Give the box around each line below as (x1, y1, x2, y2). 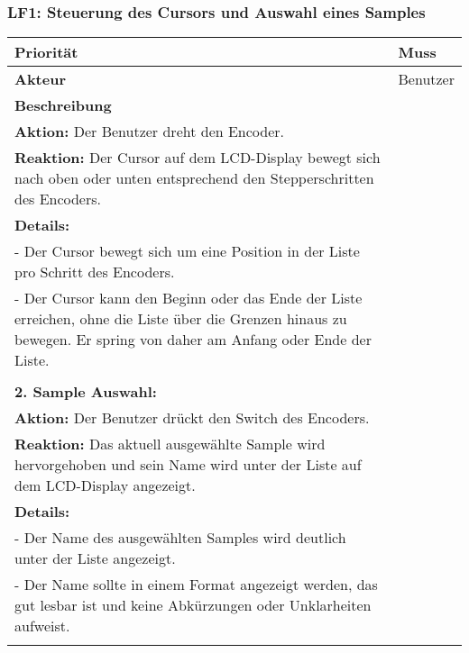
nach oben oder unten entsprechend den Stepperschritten (14, 168, 374, 189)
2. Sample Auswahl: (14, 381, 157, 403)
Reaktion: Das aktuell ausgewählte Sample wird (14, 433, 326, 455)
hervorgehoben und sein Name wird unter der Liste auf (14, 454, 362, 476)
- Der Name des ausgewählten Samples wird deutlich (14, 527, 346, 549)
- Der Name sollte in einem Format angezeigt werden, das (14, 574, 378, 595)
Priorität (14, 41, 78, 63)
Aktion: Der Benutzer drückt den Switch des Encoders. (14, 407, 370, 429)
